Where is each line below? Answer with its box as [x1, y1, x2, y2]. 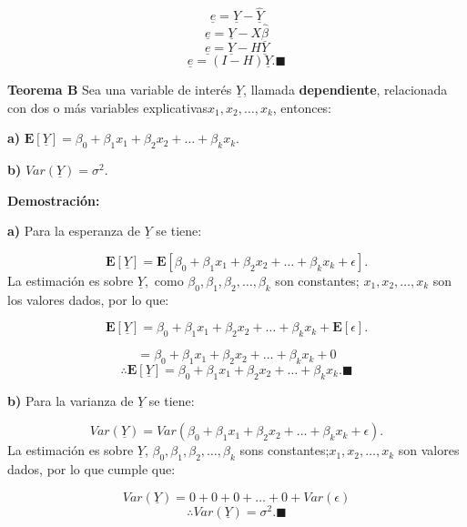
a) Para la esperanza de [7, 221, 140, 240]
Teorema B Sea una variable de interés [7, 80, 232, 99]
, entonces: [272, 97, 332, 117]
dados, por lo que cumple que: [7, 460, 176, 479]
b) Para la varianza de [7, 390, 134, 410]
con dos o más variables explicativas [7, 97, 208, 117]
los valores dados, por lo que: [7, 289, 169, 309]
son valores [398, 441, 460, 460]
